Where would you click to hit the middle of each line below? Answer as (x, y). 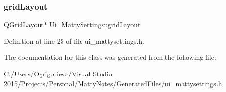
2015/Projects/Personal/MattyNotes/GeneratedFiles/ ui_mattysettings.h (113, 83)
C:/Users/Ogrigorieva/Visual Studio (58, 74)
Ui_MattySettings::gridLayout (95, 25)
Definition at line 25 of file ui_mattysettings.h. (74, 41)
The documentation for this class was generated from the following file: (110, 57)
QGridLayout (24, 25)
